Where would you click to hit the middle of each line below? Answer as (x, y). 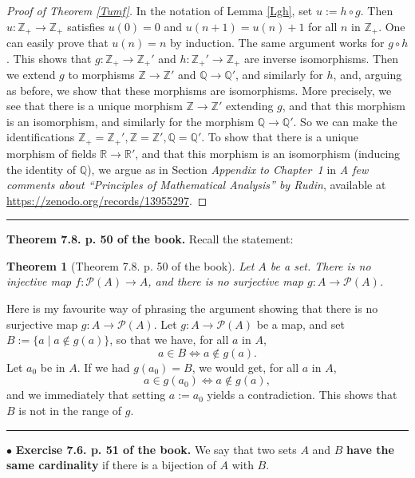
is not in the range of (70, 411)
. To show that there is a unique (280, 137)
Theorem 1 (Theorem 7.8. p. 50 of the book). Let (130, 265)
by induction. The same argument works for (277, 43)
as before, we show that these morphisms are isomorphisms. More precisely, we (199, 90)
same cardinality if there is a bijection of (111, 465)
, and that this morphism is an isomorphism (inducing (268, 153)
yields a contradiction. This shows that (302, 395)
